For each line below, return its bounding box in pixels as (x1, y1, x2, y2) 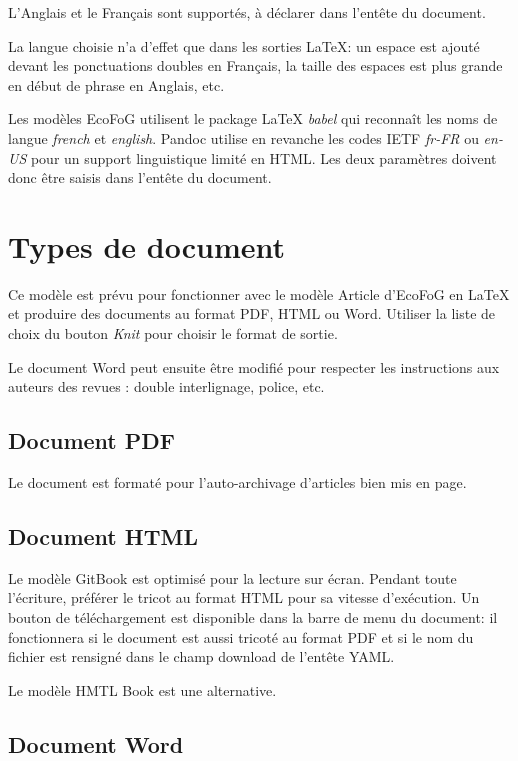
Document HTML (8, 521, 198, 552)
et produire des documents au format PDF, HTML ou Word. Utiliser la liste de (8, 303, 496, 324)
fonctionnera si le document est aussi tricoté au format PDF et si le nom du (8, 626, 474, 647)
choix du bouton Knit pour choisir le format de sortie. (8, 323, 338, 344)
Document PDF (8, 425, 176, 456)
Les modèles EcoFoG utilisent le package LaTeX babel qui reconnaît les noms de (8, 108, 498, 129)
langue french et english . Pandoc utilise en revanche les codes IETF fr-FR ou (8, 127, 479, 148)
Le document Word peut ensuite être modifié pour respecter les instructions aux (8, 356, 500, 377)
